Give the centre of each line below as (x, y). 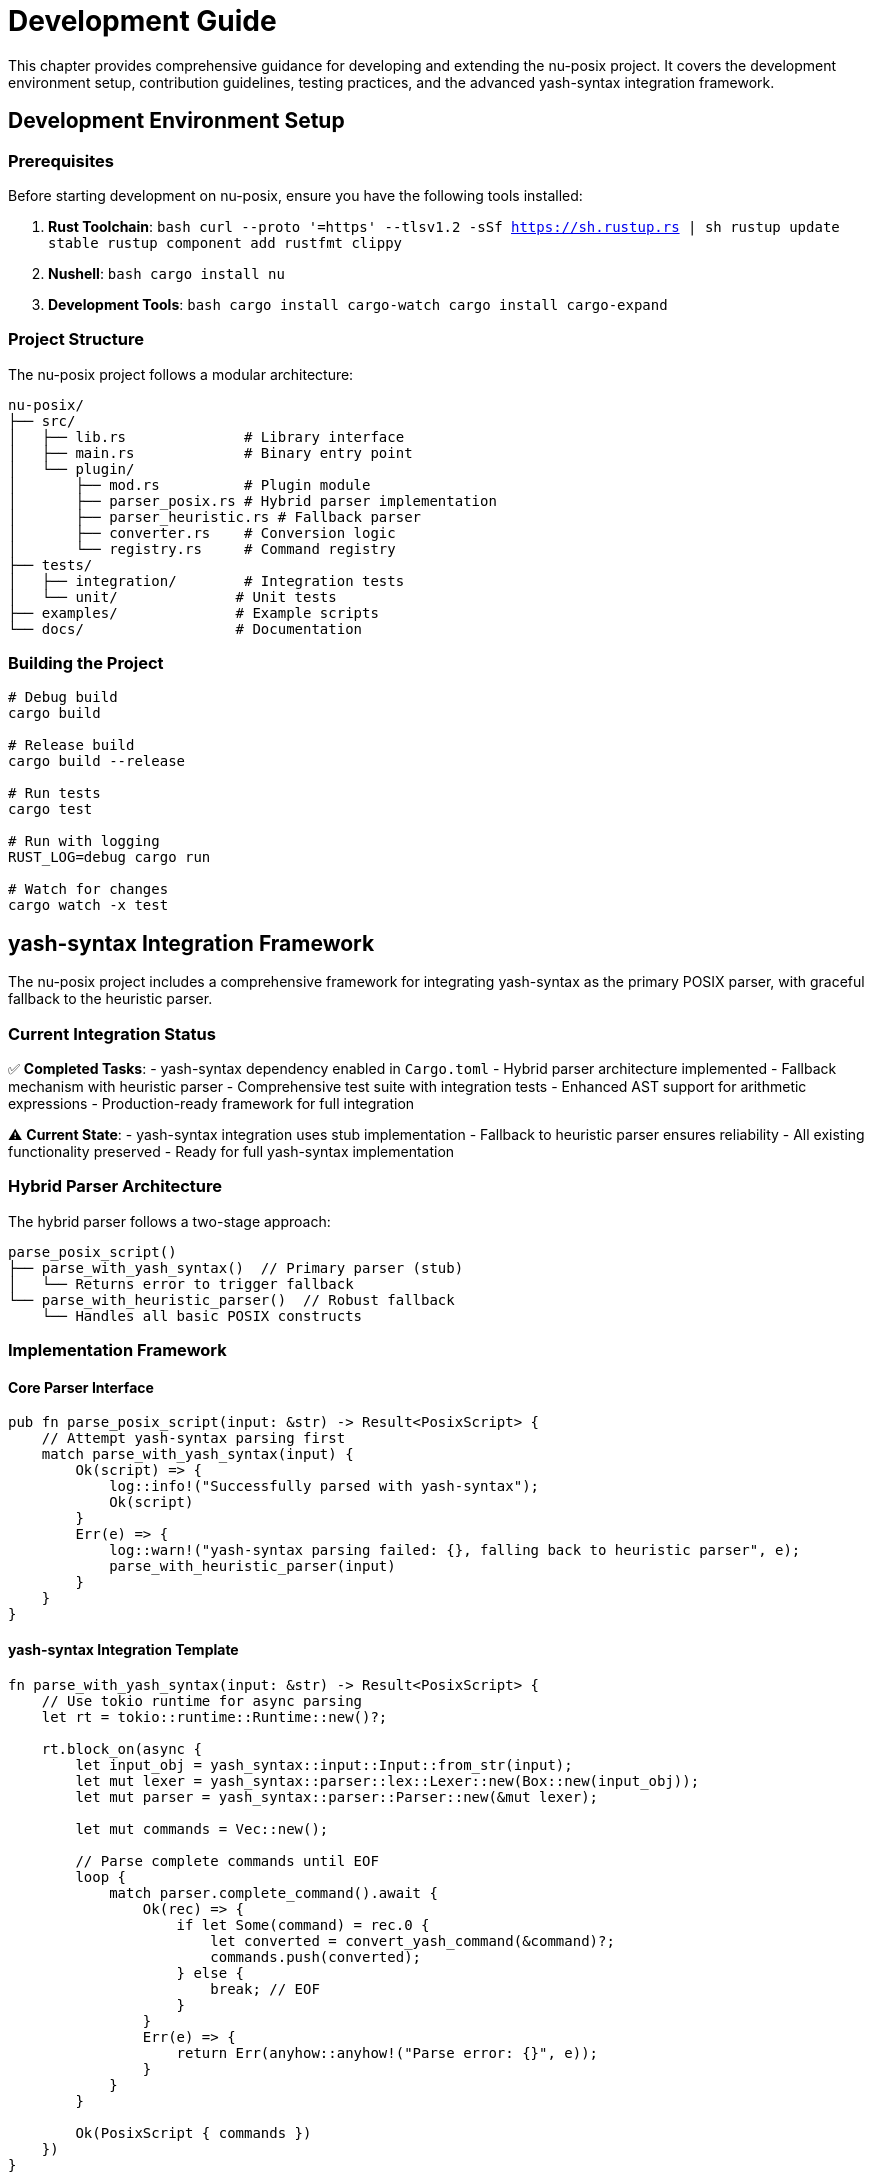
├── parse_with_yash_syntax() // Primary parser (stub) (236, 1267)
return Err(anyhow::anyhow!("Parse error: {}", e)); (387, 2052)
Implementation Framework (117, 1350)
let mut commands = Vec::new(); (202, 1828)
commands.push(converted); (316, 1956)
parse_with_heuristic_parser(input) (252, 1566)
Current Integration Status (112, 1033)
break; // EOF (265, 1988)
